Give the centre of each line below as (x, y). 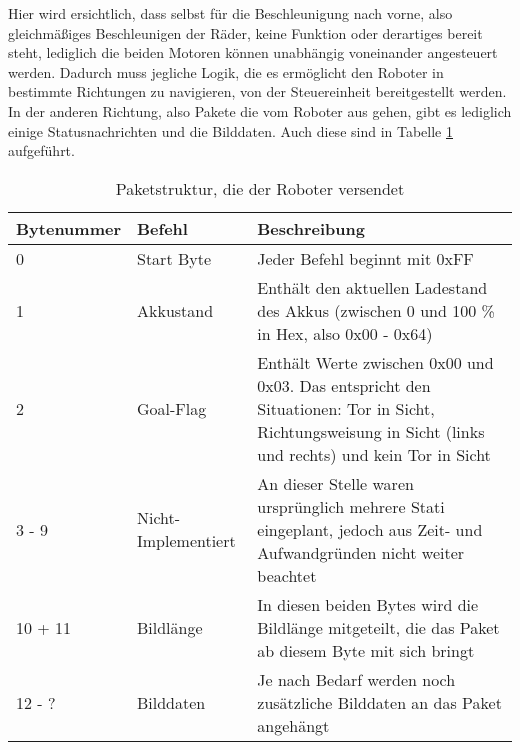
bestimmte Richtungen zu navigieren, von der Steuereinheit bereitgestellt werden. (257, 91)
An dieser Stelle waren (335, 483)
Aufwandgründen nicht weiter (361, 552)
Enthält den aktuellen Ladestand (372, 287)
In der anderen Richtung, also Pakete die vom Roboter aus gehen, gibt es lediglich (260, 110)
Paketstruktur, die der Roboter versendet (260, 188)
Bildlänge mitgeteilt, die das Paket (378, 627)
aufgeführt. (41, 150)
